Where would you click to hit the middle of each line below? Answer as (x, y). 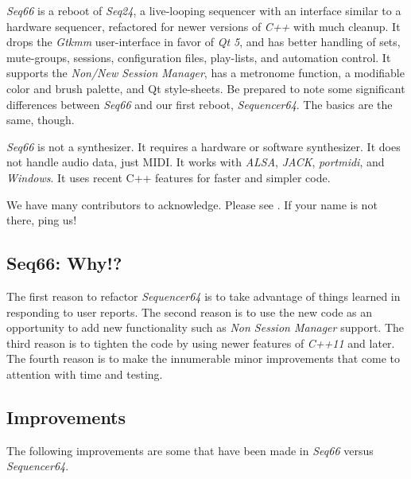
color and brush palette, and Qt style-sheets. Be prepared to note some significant (206, 88)
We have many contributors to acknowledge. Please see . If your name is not (192, 204)
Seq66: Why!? (64, 263)
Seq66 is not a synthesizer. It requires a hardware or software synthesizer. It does (204, 146)
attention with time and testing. (85, 374)
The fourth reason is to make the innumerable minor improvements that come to (204, 358)
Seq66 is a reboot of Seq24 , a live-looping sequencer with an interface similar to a (204, 10)
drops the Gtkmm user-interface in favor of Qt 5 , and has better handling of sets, (204, 42)
